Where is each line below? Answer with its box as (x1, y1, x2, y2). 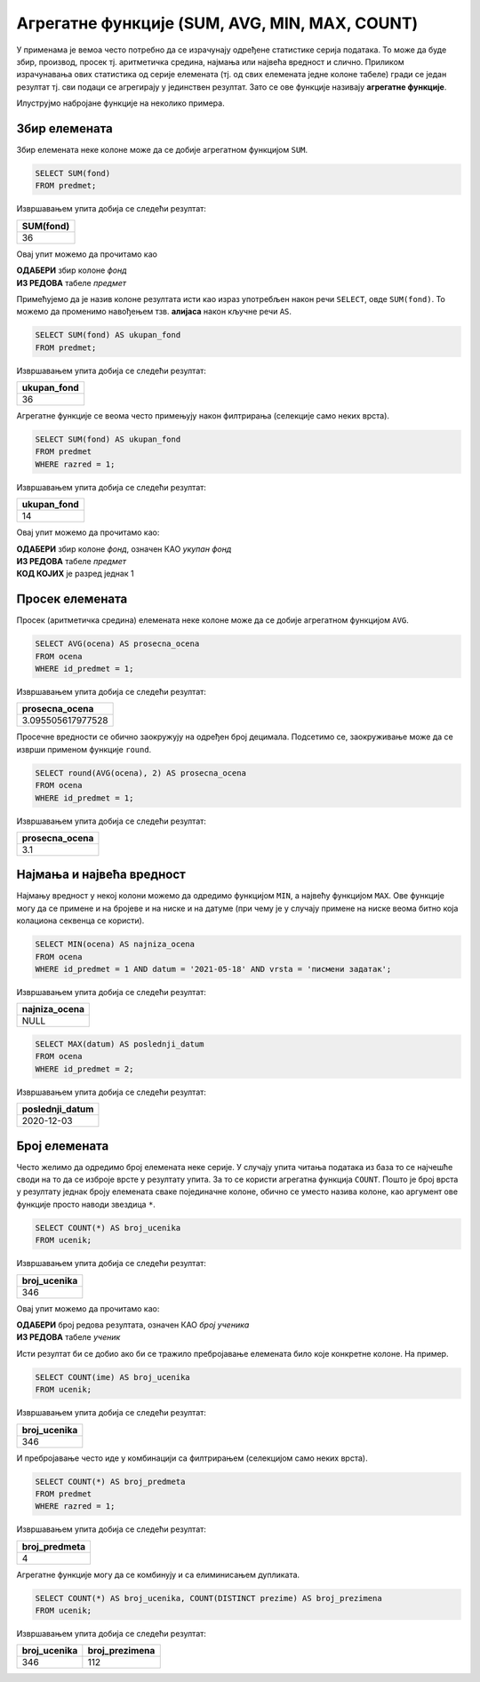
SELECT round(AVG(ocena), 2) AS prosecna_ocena (35, 768, 246, 777)
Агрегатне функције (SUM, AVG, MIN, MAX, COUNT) (16, 13, 419, 33)
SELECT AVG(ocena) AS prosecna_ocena (35, 639, 200, 649)
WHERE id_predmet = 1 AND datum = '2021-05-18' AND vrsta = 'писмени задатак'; (35, 964, 392, 975)
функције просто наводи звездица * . (16, 1199, 156, 1209)
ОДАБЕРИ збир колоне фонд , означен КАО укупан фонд (16, 543, 232, 554)
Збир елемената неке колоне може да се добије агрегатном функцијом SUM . (16, 145, 308, 155)
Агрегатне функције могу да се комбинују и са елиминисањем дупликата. (16, 1569, 300, 1580)
